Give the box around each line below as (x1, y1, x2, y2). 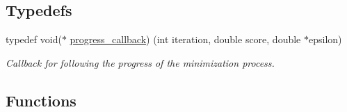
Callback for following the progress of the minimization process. (6, 55, 275, 70)
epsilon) (309, 32, 342, 47)
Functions (6, 89, 76, 111)
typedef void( (6, 32, 62, 47)
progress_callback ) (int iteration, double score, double (70, 32, 301, 47)
